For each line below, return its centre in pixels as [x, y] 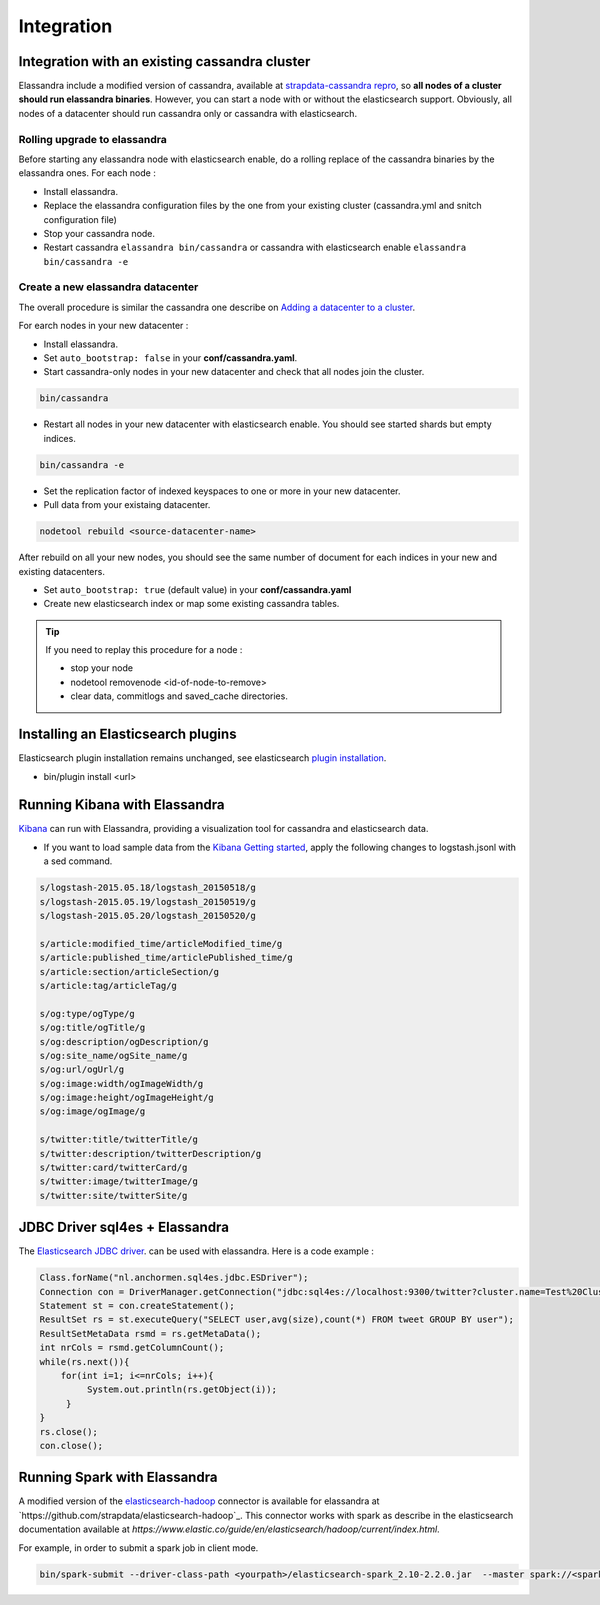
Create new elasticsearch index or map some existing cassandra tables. [191, 604]
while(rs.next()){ [84, 1361]
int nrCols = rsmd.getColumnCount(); [132, 1348]
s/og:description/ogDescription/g [124, 1041]
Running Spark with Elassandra [118, 1477]
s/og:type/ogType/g [87, 1013]
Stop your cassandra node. [99, 233]
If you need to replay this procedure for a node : [144, 650]
